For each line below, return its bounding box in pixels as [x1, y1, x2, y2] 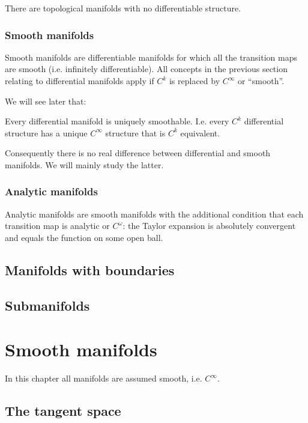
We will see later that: [5, 94, 86, 107]
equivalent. [180, 126, 220, 139]
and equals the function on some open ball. [5, 231, 163, 243]
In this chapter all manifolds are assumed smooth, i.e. [5, 372, 202, 385]
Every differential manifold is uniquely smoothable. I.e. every [5, 115, 229, 127]
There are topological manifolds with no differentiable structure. [5, 2, 241, 14]
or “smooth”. [237, 75, 285, 87]
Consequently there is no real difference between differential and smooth [5, 147, 271, 159]
